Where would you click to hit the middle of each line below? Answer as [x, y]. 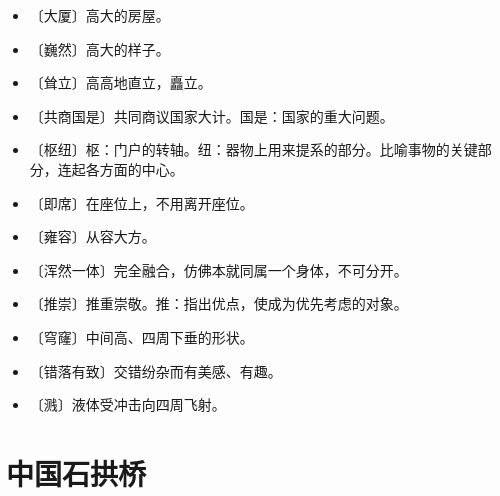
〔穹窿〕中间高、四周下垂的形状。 [141, 336]
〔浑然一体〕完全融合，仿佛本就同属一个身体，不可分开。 [218, 269]
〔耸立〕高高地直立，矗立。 [120, 82]
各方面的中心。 [134, 168]
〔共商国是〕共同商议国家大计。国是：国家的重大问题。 [211, 115]
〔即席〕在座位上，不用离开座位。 [141, 202]
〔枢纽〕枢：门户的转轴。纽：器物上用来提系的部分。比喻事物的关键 [253, 149]
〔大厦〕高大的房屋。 [99, 15]
